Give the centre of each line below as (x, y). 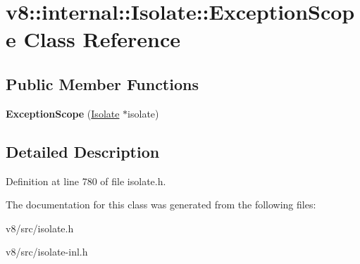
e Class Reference (93, 39)
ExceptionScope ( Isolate (63, 113)
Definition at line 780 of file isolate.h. (86, 181)
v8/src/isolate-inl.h (47, 252)
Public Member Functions (102, 83)
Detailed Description (83, 151)
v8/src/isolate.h (40, 228)
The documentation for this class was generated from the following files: (161, 205)
